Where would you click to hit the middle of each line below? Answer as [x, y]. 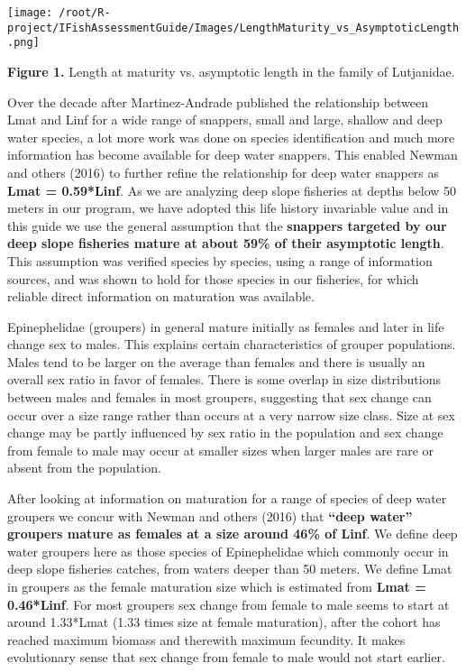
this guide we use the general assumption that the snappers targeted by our [227, 225]
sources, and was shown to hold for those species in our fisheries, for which [213, 278]
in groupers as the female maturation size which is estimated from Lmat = [217, 586]
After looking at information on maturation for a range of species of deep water [227, 498]
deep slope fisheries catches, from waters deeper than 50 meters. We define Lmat [230, 569]
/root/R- [85, 13]
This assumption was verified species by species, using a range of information [220, 260]
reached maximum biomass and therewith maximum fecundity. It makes [206, 639]
